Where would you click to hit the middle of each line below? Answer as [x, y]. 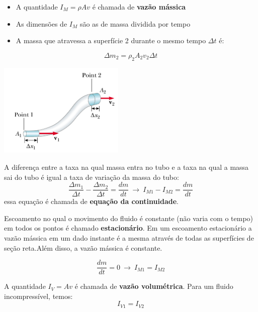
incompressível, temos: [38, 296]
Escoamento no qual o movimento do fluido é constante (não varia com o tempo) [129, 218]
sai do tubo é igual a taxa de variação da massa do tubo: [92, 177]
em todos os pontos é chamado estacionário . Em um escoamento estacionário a [128, 228]
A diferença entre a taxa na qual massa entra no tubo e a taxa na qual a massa [126, 167]
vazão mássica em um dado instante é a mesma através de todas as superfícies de [129, 237]
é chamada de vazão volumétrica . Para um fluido [154, 286]
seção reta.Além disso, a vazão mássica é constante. [83, 247]
